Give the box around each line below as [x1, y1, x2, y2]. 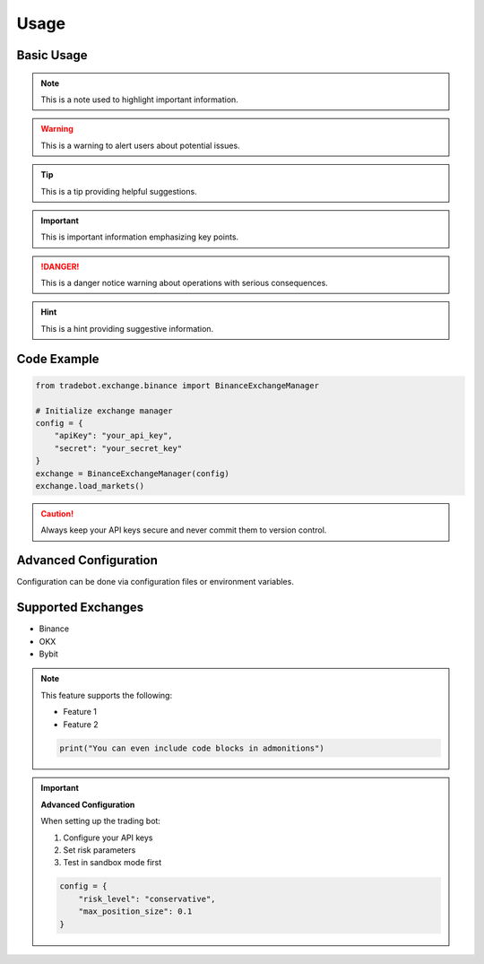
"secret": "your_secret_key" [54, 443, 183, 453]
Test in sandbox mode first [63, 857, 162, 868]
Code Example [16, 351, 99, 367]
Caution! [40, 508, 74, 519]
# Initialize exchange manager [35, 405, 174, 416]
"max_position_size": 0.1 [78, 907, 193, 916]
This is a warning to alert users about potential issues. [40, 140, 241, 151]
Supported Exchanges [16, 600, 144, 615]
